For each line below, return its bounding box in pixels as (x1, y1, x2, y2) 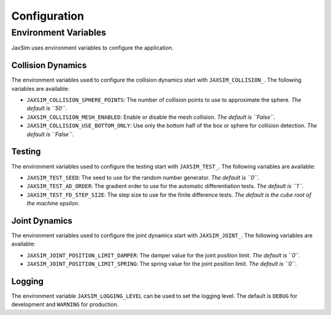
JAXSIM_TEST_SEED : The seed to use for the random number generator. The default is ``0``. (26, 173, 260, 181)
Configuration (11, 9, 85, 23)
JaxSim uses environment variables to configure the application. (11, 44, 174, 51)
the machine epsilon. (26, 200, 80, 207)
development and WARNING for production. (11, 301, 119, 308)
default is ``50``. (26, 105, 67, 112)
